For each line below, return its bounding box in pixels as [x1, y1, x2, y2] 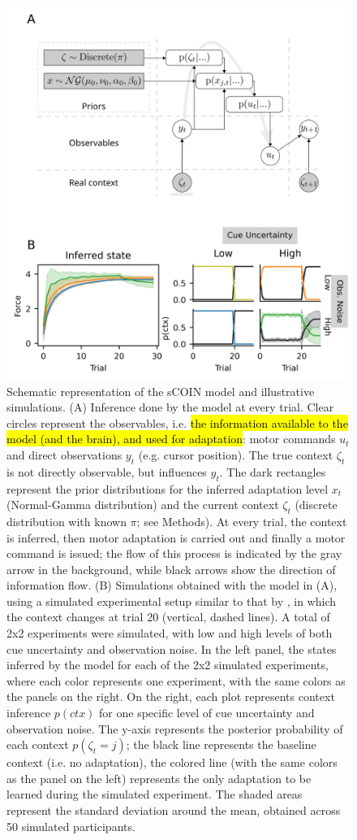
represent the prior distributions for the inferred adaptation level [6, 480, 329, 497]
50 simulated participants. [6, 817, 135, 834]
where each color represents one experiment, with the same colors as [6, 672, 346, 689]
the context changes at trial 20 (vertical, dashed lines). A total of [6, 608, 330, 625]
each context [6, 736, 69, 753]
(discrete [295, 496, 338, 513]
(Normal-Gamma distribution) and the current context [6, 496, 279, 513]
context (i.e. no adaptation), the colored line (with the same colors [6, 754, 338, 771]
